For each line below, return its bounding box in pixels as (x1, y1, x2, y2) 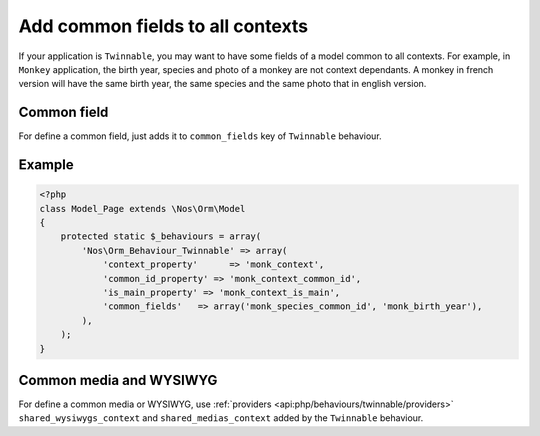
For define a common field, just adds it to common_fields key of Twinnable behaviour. (18, 130, 382, 142)
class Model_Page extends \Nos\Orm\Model (39, 203, 246, 214)
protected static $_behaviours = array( (60, 231, 262, 242)
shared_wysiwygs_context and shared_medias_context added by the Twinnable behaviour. (18, 412, 424, 424)
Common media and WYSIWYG (18, 371, 218, 389)
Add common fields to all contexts (18, 15, 309, 37)
